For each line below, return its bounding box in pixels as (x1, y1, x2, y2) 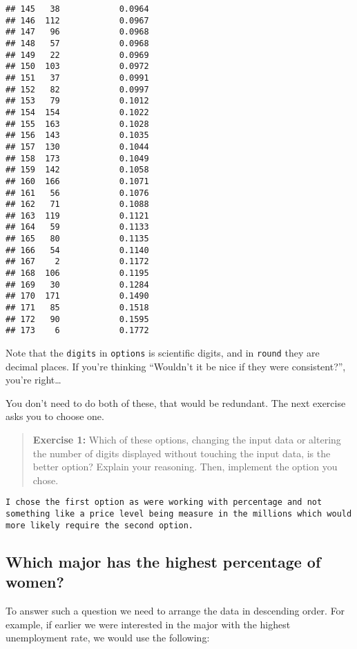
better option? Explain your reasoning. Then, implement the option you (32, 459, 338, 474)
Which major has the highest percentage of (6, 550, 321, 572)
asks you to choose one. (6, 409, 104, 423)
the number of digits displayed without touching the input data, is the (32, 446, 331, 460)
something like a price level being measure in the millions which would (6, 509, 352, 519)
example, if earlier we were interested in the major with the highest (6, 617, 291, 631)
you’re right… (6, 372, 61, 387)
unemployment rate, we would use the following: (6, 630, 210, 645)
